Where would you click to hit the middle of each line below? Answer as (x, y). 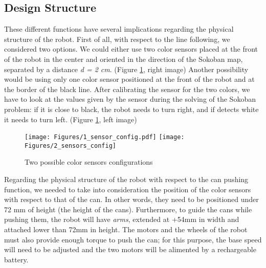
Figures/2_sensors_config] (70, 146)
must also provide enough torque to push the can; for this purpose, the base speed (133, 239)
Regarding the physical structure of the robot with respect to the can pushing (126, 179)
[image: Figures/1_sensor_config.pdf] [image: (105, 137)
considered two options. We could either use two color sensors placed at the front (131, 49)
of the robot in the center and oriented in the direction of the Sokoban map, (124, 59)
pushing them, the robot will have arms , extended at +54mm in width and (122, 219)
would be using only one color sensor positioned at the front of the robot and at (129, 79)
